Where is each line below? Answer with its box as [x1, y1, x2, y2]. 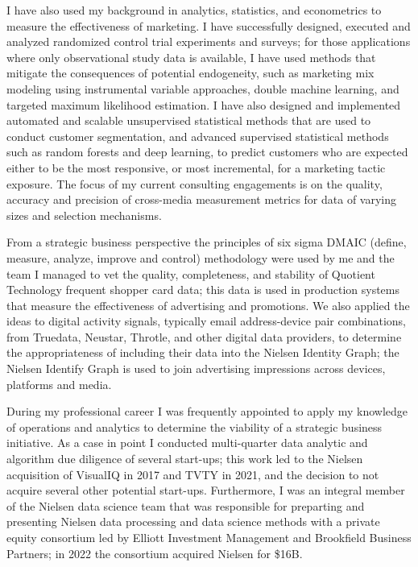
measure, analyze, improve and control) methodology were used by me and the [6, 249, 395, 266]
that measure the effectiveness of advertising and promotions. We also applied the [6, 296, 410, 313]
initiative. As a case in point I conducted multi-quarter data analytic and [6, 434, 368, 451]
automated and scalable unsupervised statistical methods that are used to [6, 112, 371, 129]
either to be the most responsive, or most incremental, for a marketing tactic [6, 159, 386, 176]
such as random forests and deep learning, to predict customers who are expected [6, 143, 408, 160]
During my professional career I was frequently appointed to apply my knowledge [6, 403, 408, 420]
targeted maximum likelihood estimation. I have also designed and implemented [6, 96, 401, 113]
